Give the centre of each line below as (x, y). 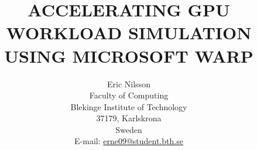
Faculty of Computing (129, 95)
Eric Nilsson (129, 83)
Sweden (129, 129)
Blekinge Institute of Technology (129, 106)
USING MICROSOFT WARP (129, 55)
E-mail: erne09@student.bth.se (129, 141)
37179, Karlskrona (129, 118)
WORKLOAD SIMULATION (129, 33)
